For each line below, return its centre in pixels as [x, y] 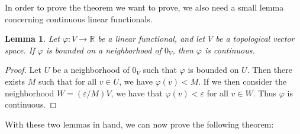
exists [15, 81]
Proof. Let [23, 70]
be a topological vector [255, 38]
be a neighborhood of [91, 70]
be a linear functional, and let [151, 38]
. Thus [264, 93]
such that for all [67, 81]
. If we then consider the [243, 81]
